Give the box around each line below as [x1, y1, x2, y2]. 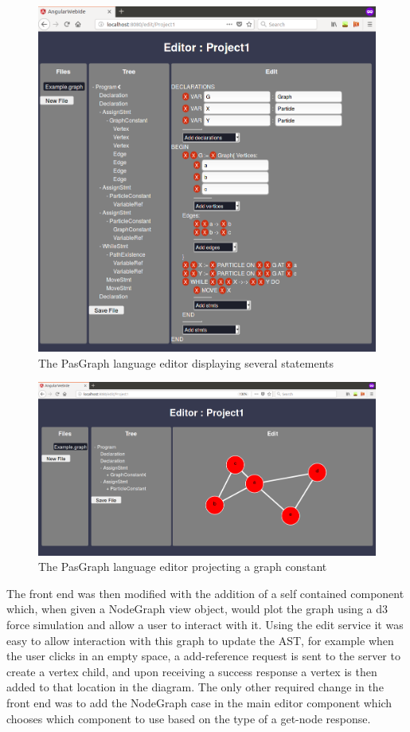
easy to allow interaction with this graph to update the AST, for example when [6, 632, 394, 648]
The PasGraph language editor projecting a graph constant [38, 558, 327, 575]
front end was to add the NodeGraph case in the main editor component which [6, 694, 392, 710]
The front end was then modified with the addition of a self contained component [6, 584, 404, 601]
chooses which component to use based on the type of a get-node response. [6, 710, 371, 726]
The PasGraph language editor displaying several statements [38, 354, 334, 371]
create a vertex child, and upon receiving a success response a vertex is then [6, 663, 377, 679]
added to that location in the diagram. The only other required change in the [6, 679, 384, 695]
